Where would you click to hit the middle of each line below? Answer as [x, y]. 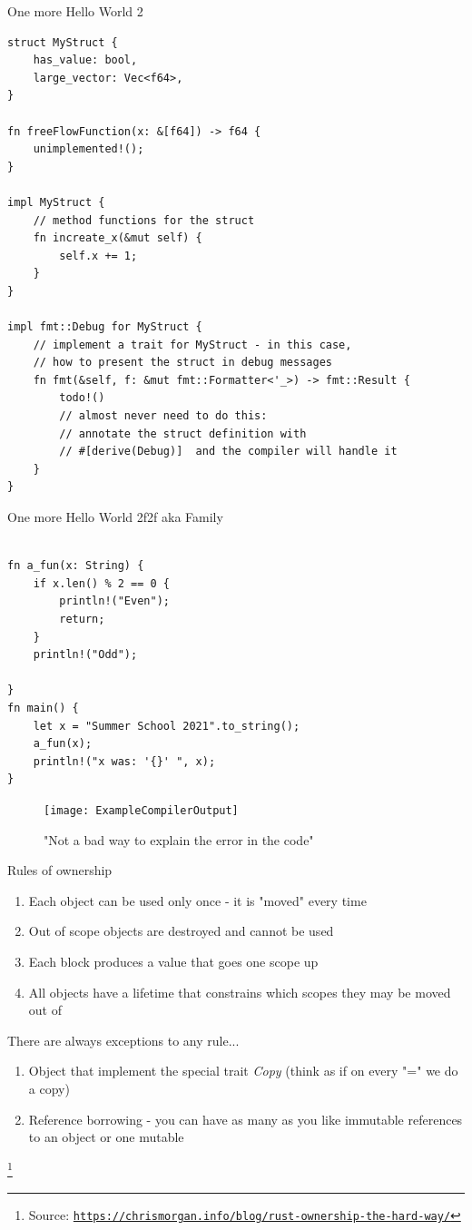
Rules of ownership [60, 870]
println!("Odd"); [85, 655]
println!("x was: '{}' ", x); [124, 761]
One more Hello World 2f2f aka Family [115, 517]
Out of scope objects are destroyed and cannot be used [181, 931]
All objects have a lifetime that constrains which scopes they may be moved [240, 992]
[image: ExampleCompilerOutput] [141, 810]
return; [82, 619]
